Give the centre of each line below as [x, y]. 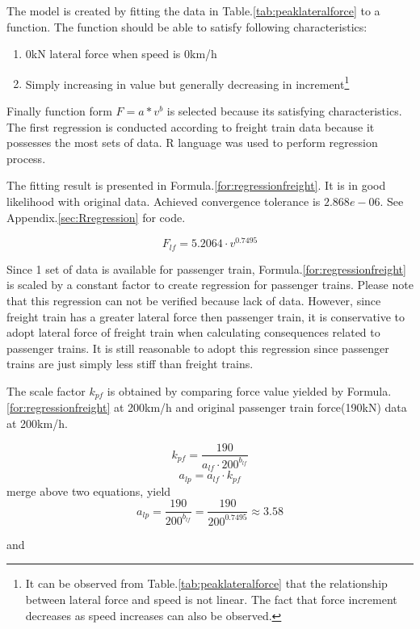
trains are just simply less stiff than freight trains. [130, 364]
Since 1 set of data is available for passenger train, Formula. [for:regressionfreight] [206, 268]
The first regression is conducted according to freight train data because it [191, 126]
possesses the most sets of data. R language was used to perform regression [192, 143]
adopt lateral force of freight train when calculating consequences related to [193, 332]
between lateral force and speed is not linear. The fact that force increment [211, 600]
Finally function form [59, 111]
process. [26, 158]
